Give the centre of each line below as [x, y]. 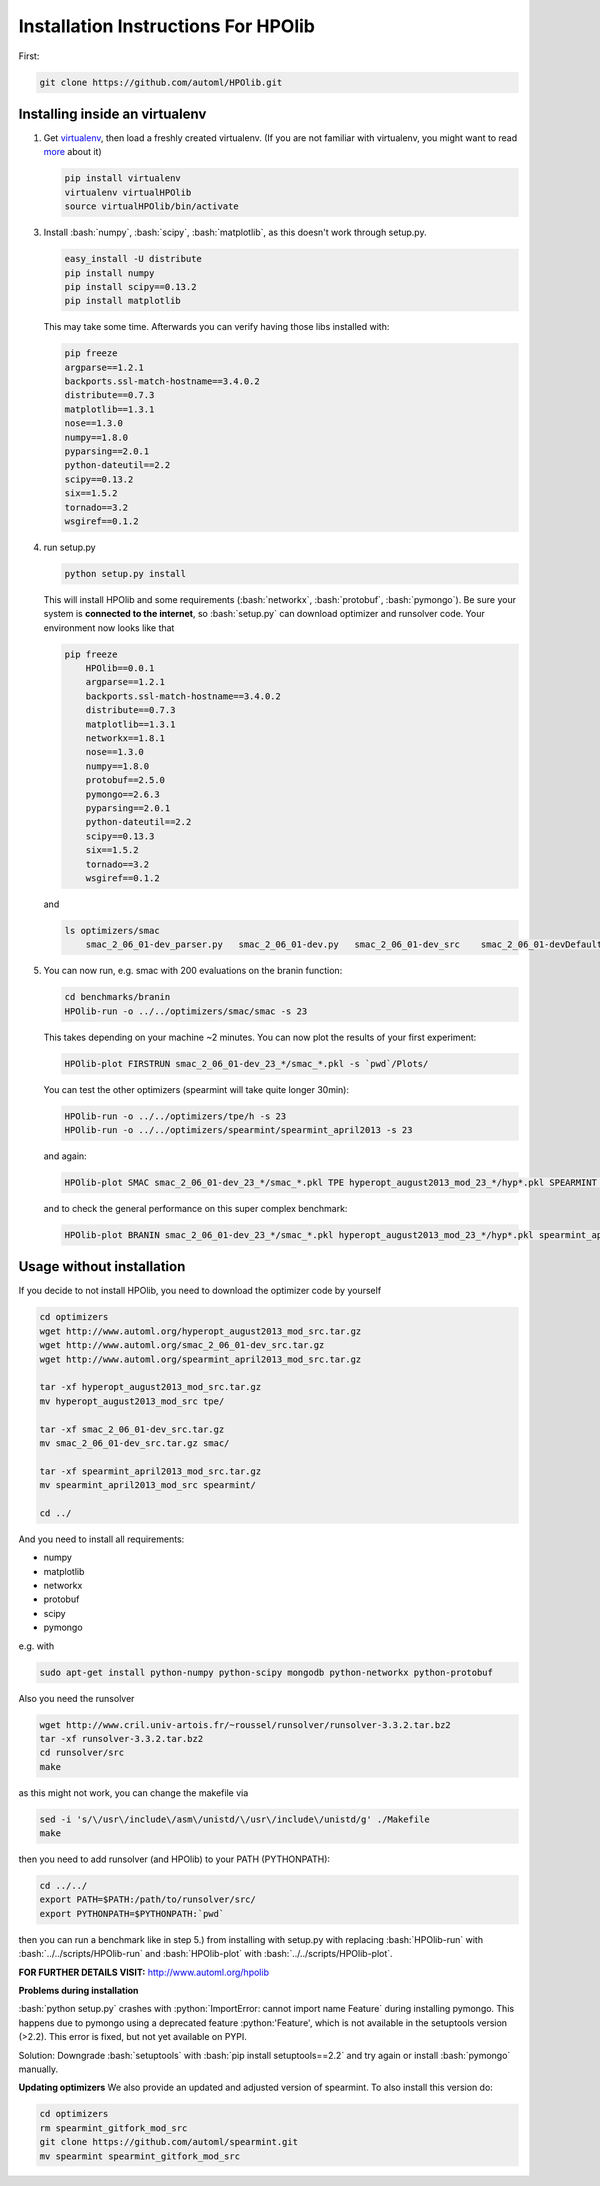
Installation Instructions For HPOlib [166, 26]
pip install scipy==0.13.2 [130, 286]
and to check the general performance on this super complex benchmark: [195, 1208]
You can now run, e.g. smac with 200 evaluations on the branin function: [193, 971]
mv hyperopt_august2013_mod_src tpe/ [132, 1401]
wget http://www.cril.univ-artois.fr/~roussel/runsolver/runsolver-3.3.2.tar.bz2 [245, 1724]
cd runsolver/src [82, 1753]
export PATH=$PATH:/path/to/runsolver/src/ [148, 1899]
